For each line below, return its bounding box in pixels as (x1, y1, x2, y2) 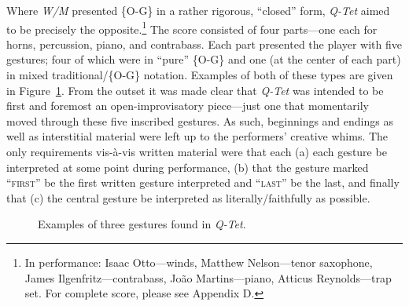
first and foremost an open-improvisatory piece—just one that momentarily (6, 97, 369, 114)
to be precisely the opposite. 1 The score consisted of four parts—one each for (6, 18, 378, 37)
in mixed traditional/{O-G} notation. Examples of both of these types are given (6, 67, 393, 83)
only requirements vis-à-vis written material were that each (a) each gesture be (6, 144, 387, 159)
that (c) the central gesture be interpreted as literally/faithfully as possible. (6, 189, 370, 206)
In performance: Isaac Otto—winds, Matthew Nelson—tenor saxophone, (24, 253, 373, 270)
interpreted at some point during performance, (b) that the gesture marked (6, 158, 369, 175)
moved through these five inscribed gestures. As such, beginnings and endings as (6, 112, 393, 129)
